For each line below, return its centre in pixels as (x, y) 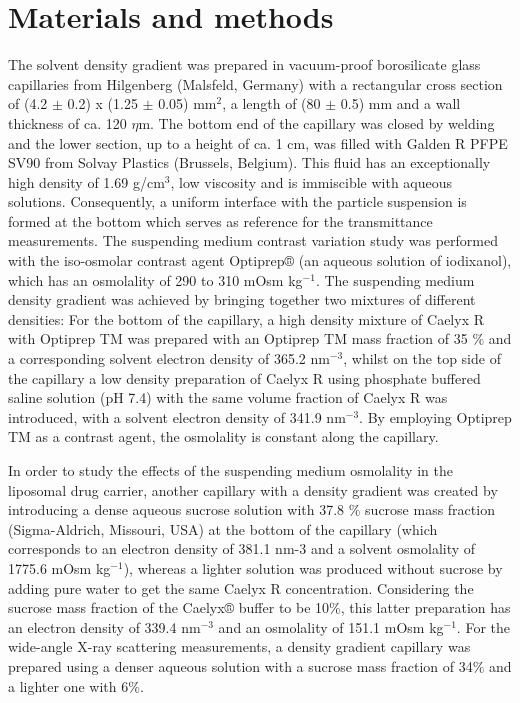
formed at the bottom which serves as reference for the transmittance (220, 220)
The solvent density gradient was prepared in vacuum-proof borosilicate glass (244, 64)
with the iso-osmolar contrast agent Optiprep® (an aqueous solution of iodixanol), (260, 260)
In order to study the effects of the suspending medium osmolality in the (230, 470)
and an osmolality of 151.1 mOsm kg (331, 626)
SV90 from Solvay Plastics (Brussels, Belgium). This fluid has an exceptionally (249, 162)
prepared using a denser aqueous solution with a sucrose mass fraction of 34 (240, 665)
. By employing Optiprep (435, 416)
